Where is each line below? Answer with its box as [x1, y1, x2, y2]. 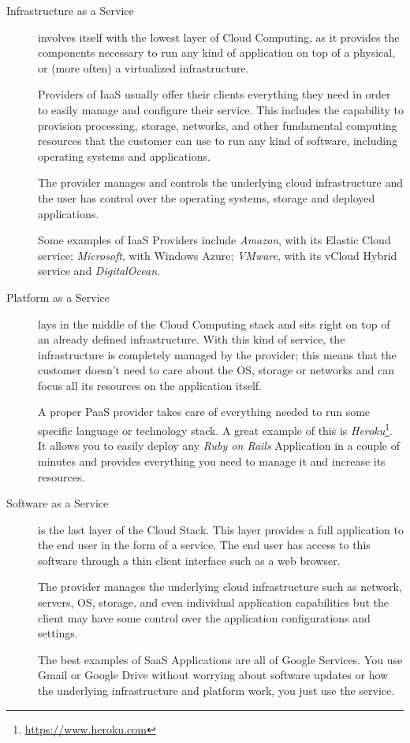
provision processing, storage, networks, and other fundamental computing [38, 117, 397, 133]
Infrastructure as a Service [6, 2, 134, 18]
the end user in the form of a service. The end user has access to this [38, 537, 371, 553]
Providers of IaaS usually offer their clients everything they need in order [38, 86, 391, 102]
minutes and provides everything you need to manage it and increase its [38, 452, 386, 469]
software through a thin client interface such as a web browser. [38, 552, 341, 568]
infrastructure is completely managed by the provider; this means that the [38, 346, 397, 362]
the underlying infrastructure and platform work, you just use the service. [38, 682, 395, 699]
